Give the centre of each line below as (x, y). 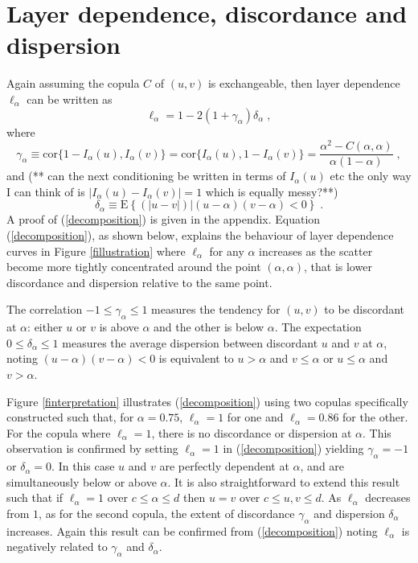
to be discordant (365, 309)
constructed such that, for (70, 417)
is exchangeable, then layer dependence (304, 83)
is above (119, 327)
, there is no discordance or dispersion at (252, 432)
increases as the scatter (316, 251)
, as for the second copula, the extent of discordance (167, 513)
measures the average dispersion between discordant (190, 342)
